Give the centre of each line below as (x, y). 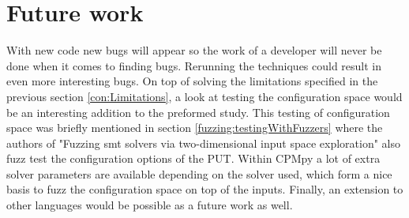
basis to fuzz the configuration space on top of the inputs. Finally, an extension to (205, 189)
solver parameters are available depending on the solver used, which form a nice (199, 173)
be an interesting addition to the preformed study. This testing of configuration (198, 112)
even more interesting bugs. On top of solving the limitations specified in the (192, 81)
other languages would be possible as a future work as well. (150, 205)
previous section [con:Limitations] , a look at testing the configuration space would (204, 96)
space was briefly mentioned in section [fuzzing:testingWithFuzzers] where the (195, 128)
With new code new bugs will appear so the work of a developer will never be (194, 50)
